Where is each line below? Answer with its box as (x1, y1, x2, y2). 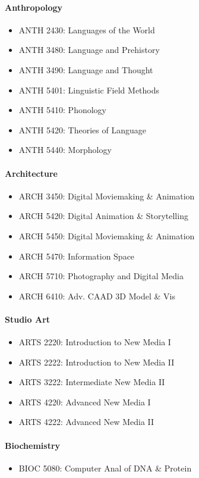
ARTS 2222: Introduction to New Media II (18, 355, 175, 368)
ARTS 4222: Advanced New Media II (18, 415, 154, 428)
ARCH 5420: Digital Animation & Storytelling (18, 210, 188, 222)
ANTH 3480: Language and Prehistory (18, 43, 160, 56)
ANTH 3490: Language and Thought (18, 63, 153, 76)
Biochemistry (5, 439, 61, 451)
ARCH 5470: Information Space (18, 249, 135, 262)
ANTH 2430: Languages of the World (18, 23, 155, 36)
